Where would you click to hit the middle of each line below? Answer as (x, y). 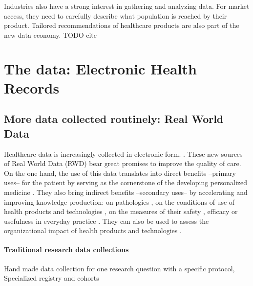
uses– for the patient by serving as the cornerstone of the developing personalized (126, 182)
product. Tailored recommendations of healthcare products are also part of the (122, 25)
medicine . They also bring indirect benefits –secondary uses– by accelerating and (126, 192)
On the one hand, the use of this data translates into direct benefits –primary (120, 173)
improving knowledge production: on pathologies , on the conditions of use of (119, 202)
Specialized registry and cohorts (52, 278)
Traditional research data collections (66, 250)
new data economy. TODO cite (50, 35)
